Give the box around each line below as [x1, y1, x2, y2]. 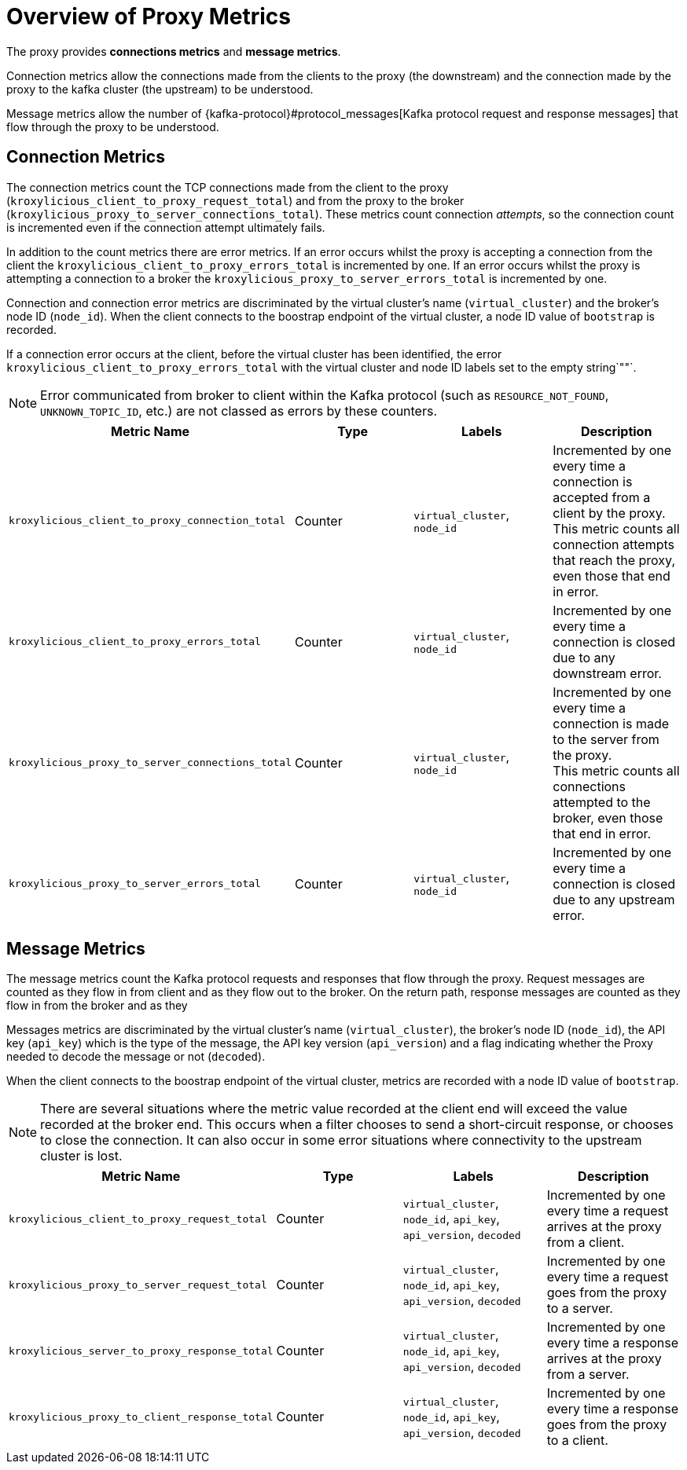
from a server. [546, 1366, 630, 1383]
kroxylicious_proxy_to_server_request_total [9, 1278, 267, 1291]
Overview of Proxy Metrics [6, 3, 291, 30]
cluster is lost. [40, 1148, 123, 1164]
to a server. [546, 1300, 613, 1317]
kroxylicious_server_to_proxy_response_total [9, 1344, 274, 1357]
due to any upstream [553, 891, 675, 907]
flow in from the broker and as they [6, 999, 188, 1013]
